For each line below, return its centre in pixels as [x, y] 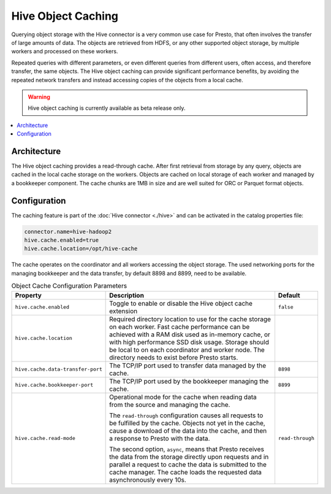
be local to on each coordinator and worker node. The [187, 350]
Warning [39, 97]
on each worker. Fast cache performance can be [180, 326]
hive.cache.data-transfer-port [59, 369]
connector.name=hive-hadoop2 [68, 231]
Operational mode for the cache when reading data [183, 397]
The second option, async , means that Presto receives [187, 449]
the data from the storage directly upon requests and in [189, 457]
